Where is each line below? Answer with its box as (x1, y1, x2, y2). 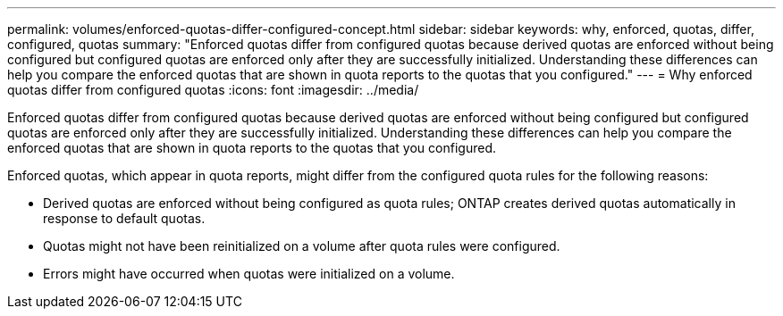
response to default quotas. (43, 211, 206, 226)
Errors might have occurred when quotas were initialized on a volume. (43, 266, 455, 281)
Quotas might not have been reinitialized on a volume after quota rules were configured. (43, 238, 560, 254)
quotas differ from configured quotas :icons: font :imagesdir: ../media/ (7, 82, 419, 97)
